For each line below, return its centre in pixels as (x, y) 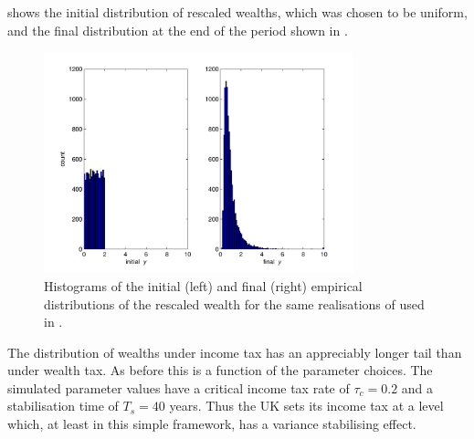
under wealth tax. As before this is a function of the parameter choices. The (220, 370)
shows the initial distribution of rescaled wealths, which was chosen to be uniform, (237, 12)
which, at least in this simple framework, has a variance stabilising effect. (212, 424)
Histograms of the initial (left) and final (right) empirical (203, 285)
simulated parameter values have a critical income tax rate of (179, 387)
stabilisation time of (63, 406)
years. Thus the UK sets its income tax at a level (306, 406)
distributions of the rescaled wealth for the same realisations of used (234, 303)
